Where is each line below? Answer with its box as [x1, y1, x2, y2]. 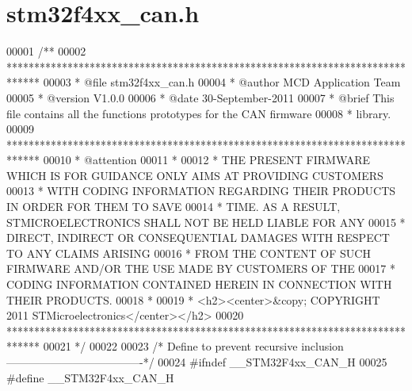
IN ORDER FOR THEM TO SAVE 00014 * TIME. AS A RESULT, [6, 198, 341, 215]
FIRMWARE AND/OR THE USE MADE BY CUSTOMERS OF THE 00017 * [6, 260, 395, 277]
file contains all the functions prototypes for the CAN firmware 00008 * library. [6, 105, 391, 121]
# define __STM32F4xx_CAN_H [6, 369, 174, 385]
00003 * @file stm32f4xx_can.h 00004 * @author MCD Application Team [43, 74, 401, 90]
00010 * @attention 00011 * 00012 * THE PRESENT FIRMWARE [43, 151, 371, 168]
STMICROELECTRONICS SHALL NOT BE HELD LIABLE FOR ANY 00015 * [6, 213, 406, 230]
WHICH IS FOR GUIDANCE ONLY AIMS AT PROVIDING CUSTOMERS [6, 167, 383, 183]
